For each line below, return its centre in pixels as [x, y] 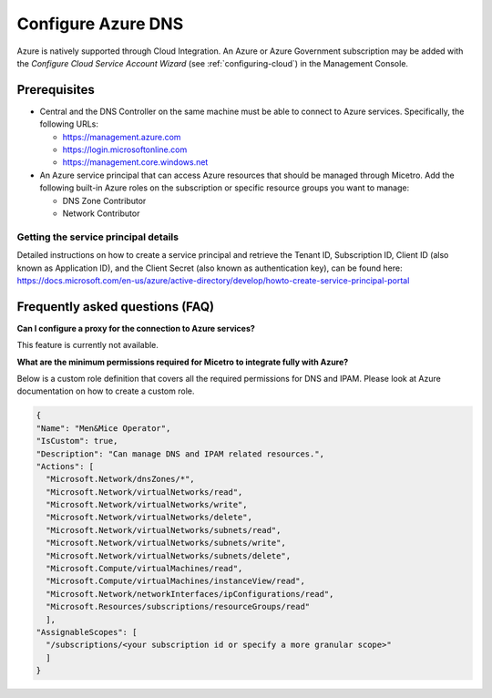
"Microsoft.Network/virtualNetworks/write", [147, 505]
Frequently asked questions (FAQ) [116, 307]
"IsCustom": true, [77, 441]
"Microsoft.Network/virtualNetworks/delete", [149, 518]
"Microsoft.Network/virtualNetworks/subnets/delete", [169, 555]
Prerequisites [56, 90]
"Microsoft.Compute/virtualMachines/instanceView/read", [175, 581]
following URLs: [69, 124]
